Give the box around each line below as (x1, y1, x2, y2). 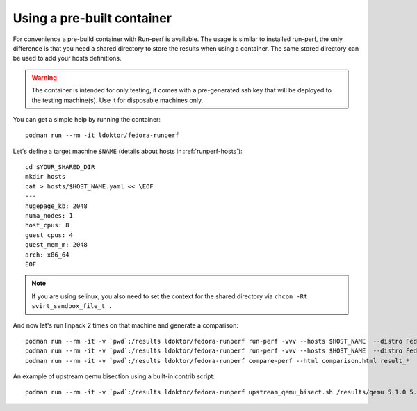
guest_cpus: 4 (25, 231, 73, 239)
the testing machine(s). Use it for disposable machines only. (31, 96, 204, 104)
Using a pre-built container (13, 10, 172, 26)
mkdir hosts (25, 172, 66, 181)
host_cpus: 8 (25, 221, 69, 229)
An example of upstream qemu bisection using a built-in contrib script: (13, 372, 215, 380)
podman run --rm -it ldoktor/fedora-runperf (25, 131, 180, 139)
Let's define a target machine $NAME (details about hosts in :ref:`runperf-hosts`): (13, 147, 243, 155)
